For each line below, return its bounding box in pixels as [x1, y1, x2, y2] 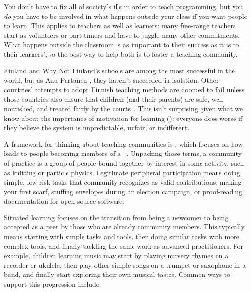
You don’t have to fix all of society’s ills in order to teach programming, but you [4, 1, 243, 11]
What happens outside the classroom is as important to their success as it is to [4, 39, 239, 50]
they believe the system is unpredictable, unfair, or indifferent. [4, 122, 190, 133]
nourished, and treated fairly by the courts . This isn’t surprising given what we [4, 103, 243, 113]
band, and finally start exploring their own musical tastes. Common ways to [4, 269, 231, 279]
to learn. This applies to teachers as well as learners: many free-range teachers [4, 20, 236, 31]
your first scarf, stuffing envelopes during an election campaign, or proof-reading [4, 186, 243, 196]
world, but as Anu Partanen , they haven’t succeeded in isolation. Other [4, 75, 219, 85]
